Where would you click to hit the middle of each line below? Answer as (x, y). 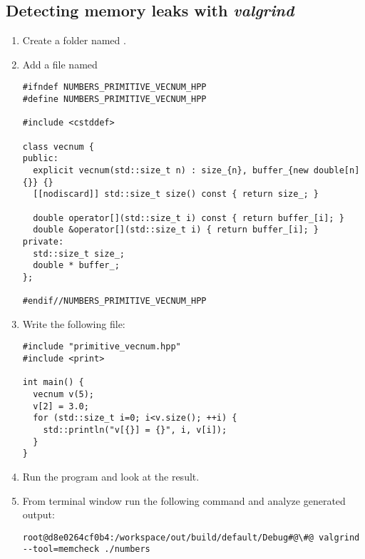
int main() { (53, 383)
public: (40, 159)
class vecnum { (58, 147)
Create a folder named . (74, 40)
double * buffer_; (76, 266)
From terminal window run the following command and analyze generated (184, 500)
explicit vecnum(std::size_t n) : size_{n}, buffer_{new (171, 170)
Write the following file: (74, 323)
